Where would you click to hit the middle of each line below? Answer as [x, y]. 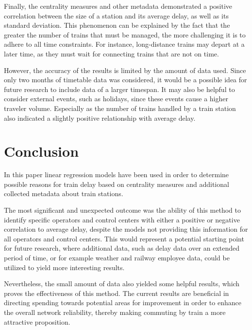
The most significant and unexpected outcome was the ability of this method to [122, 210]
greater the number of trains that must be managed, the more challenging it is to [125, 34]
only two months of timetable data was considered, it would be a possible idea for [126, 80]
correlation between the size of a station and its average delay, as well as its [116, 15]
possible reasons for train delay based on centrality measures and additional [117, 184]
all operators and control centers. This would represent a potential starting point [124, 238]
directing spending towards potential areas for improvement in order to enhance [123, 302]
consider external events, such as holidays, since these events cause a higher [116, 99]
